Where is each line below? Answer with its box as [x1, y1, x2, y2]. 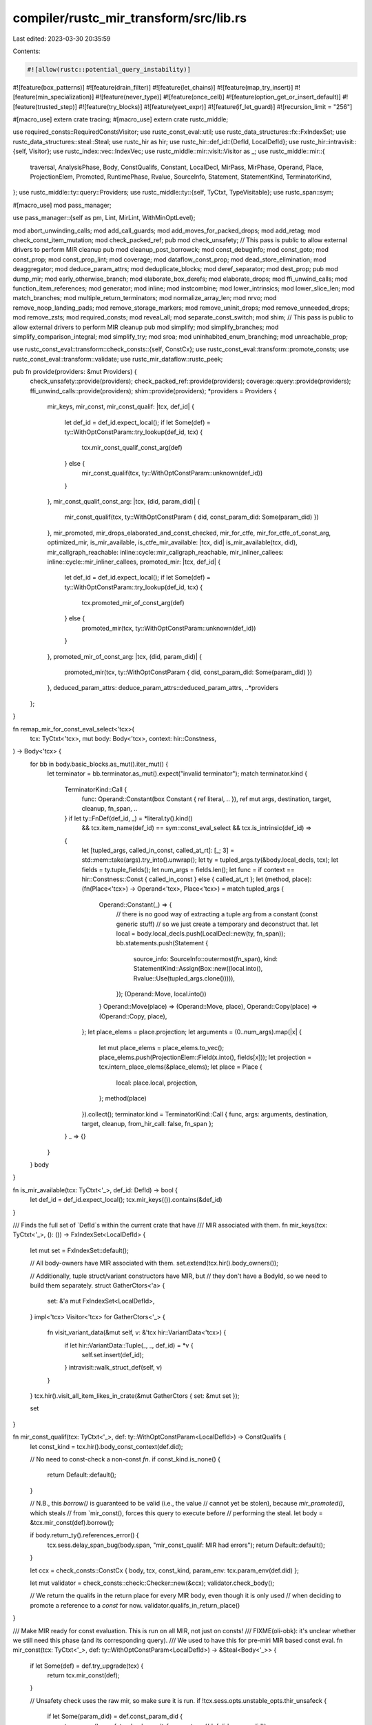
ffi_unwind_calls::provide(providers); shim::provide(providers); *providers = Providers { [30, 386, 277, 395]
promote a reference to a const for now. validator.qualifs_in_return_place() [30, 1601, 240, 1609]
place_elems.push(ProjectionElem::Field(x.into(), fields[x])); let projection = [99, 1053, 312, 1061]
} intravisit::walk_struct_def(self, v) [64, 1363, 163, 1372]
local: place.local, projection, [116, 1078, 198, 1087]
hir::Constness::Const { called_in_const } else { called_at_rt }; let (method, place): [81, 875, 312, 883]
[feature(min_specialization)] [12, 93, 94, 101]
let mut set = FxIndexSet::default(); [30, 1246, 129, 1254]
